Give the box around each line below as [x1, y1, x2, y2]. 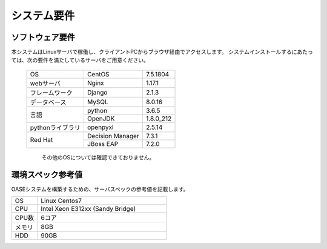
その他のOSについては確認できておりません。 [41, 153, 155, 161]
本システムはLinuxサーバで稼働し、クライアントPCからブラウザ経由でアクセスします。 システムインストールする [11, 48, 292, 56]
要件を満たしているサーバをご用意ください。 [37, 56, 150, 64]
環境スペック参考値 [11, 170, 83, 180]
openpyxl [87, 123, 114, 131]
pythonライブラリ [30, 123, 81, 131]
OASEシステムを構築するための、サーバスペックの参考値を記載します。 [11, 185, 189, 193]
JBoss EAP [87, 139, 119, 148]
